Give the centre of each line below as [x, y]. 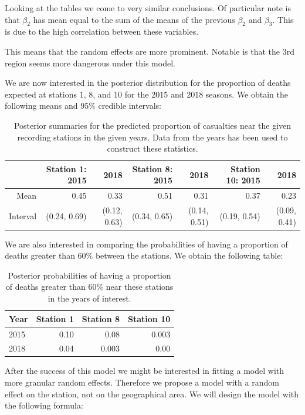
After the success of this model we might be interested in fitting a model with [145, 371]
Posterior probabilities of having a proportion [89, 275]
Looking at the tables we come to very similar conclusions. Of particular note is [148, 8]
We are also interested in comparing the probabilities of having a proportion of [146, 244]
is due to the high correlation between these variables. [102, 31]
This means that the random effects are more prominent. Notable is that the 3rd [150, 51]
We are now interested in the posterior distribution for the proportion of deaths [148, 83]
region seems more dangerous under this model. [90, 63]
